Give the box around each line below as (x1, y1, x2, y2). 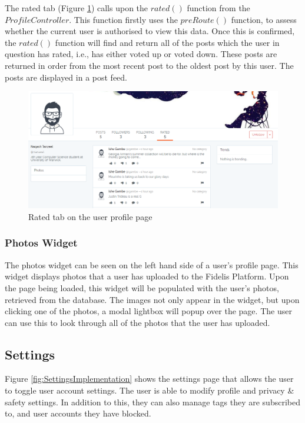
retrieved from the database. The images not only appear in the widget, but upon (5, 293, 300, 305)
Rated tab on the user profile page (28, 210, 152, 222)
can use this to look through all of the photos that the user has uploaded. (5, 316, 270, 328)
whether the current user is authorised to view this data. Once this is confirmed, (5, 25, 295, 37)
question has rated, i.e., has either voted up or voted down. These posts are (5, 48, 277, 60)
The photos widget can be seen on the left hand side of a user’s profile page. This (5, 258, 299, 271)
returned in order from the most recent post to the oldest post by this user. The (5, 59, 294, 71)
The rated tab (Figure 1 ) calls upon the (5, 2, 148, 14)
